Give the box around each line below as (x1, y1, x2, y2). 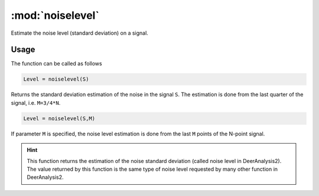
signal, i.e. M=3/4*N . (11, 99, 61, 106)
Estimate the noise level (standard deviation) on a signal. (11, 29, 149, 36)
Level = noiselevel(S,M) (23, 115, 96, 122)
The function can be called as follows (11, 60, 103, 67)
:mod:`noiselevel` (11, 9, 100, 22)
